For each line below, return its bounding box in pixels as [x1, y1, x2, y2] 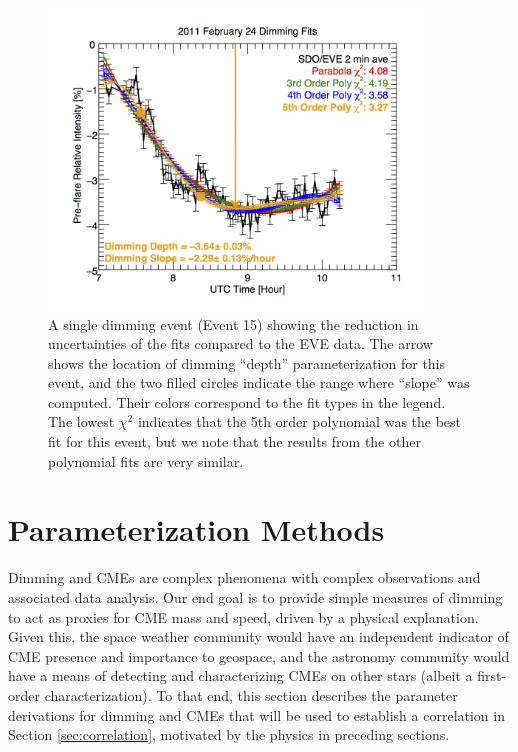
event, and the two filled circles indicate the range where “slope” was [48, 372, 470, 393]
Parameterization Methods [8, 509, 385, 550]
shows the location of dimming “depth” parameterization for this [48, 352, 446, 373]
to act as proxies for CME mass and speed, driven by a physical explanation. [8, 606, 479, 627]
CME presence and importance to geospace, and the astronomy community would [8, 645, 510, 666]
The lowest [48, 411, 115, 432]
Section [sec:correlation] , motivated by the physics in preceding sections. [8, 724, 450, 745]
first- [477, 665, 507, 686]
